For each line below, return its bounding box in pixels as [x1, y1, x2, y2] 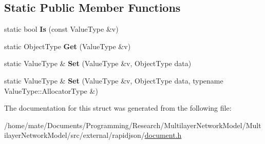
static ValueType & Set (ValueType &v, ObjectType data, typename [4, 75, 223, 86]
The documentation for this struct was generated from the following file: [4, 102, 232, 113]
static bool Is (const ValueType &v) [4, 24, 119, 34]
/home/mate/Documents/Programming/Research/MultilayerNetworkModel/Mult [4, 119, 261, 130]
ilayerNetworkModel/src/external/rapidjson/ [4, 130, 145, 140]
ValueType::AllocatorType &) [4, 85, 98, 96]
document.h [144, 130, 182, 140]
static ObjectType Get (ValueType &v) [4, 40, 131, 51]
